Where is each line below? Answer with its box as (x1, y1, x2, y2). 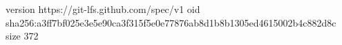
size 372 (6, 29, 39, 43)
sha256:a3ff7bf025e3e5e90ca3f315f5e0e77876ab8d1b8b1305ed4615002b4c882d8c (6, 15, 336, 29)
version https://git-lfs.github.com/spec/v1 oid (6, 2, 200, 16)
